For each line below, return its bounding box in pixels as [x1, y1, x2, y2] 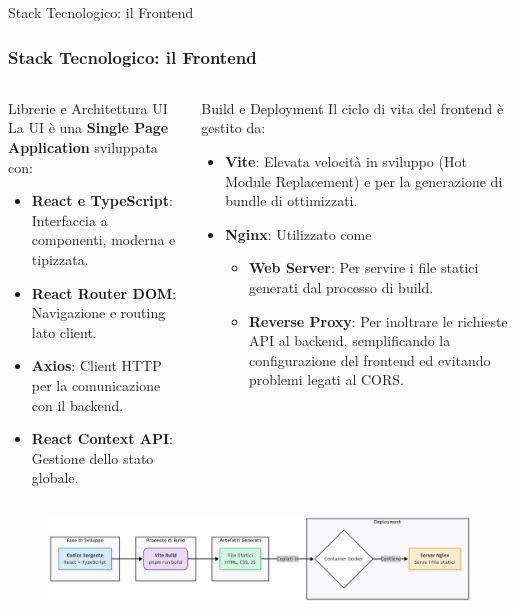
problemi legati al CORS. [248, 369, 404, 390]
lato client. [31, 321, 97, 342]
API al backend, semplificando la [248, 330, 451, 351]
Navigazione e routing [31, 302, 166, 323]
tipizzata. [31, 248, 89, 269]
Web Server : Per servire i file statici [248, 257, 479, 278]
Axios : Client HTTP [31, 355, 162, 376]
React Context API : [31, 428, 173, 449]
